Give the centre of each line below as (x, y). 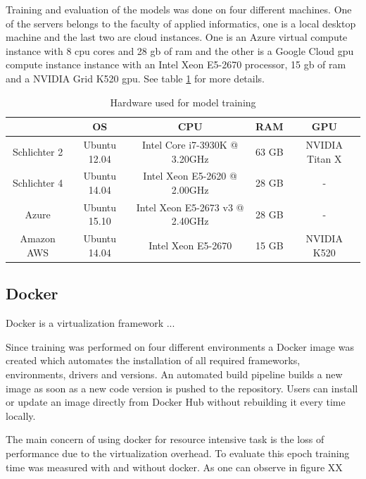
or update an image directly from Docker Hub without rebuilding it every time (176, 402)
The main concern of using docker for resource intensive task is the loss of (165, 439)
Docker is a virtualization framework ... (90, 323)
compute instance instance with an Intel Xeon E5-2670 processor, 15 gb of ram (176, 64)
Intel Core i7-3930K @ (190, 144)
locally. (21, 415)
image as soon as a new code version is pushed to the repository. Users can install (182, 388)
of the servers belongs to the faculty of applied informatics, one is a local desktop (181, 23)
